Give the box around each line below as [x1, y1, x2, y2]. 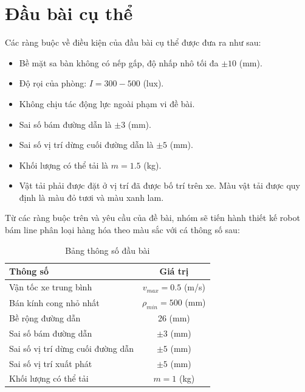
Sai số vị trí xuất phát [9, 357, 92, 369]
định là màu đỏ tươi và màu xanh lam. [19, 191, 164, 203]
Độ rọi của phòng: [19, 77, 87, 89]
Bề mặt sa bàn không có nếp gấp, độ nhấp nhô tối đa [19, 56, 219, 69]
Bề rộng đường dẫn [9, 311, 81, 324]
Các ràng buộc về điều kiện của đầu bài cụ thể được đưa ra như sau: [5, 36, 261, 49]
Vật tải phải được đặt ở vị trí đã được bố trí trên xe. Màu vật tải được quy [19, 179, 300, 192]
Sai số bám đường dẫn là [19, 117, 112, 130]
